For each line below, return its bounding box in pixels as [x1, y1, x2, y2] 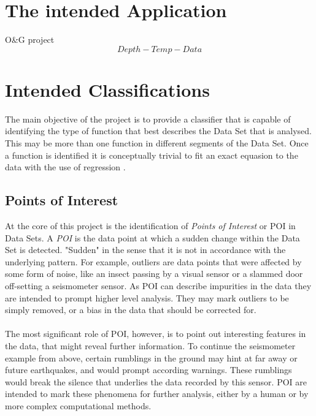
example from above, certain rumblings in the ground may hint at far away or [5, 351, 298, 364]
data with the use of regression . [5, 161, 126, 173]
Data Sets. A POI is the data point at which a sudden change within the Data [5, 231, 300, 244]
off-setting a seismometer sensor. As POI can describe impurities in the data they [5, 279, 312, 292]
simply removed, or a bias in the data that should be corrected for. [5, 303, 256, 316]
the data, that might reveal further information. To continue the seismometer [5, 339, 296, 352]
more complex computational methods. [5, 399, 152, 412]
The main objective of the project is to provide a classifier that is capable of [5, 112, 291, 125]
